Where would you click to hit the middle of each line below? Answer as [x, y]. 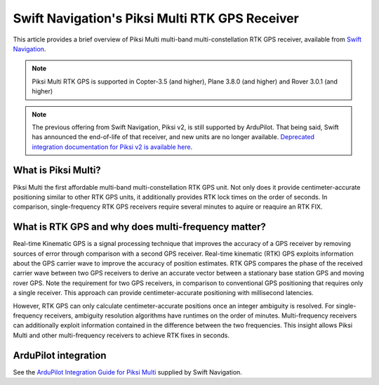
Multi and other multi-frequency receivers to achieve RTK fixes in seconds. [121, 335]
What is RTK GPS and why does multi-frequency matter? [140, 227]
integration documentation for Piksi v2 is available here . [112, 147]
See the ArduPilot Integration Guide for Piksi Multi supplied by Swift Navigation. [127, 372]
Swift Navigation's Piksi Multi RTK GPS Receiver [156, 18]
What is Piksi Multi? [57, 170]
